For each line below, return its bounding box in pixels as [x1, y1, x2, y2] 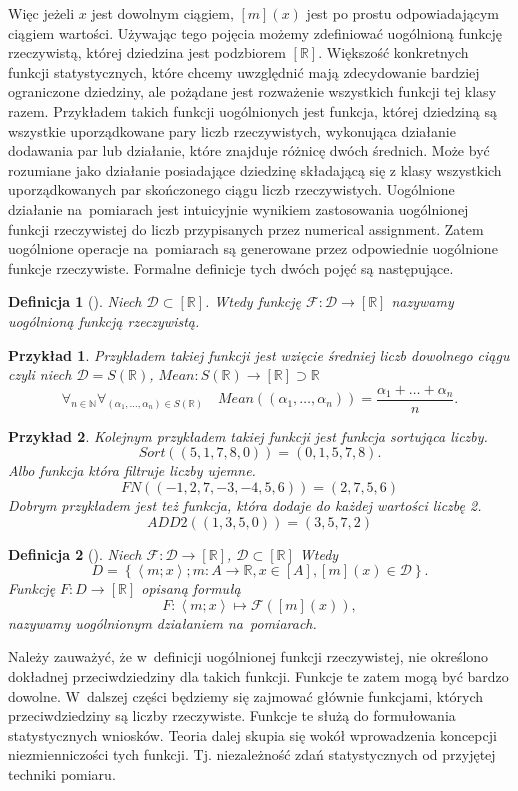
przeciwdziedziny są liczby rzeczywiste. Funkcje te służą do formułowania [8, 705, 456, 726]
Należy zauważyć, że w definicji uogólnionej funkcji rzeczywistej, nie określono [8, 646, 489, 667]
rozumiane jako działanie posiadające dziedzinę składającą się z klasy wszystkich [8, 159, 502, 180]
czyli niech [8, 364, 72, 385]
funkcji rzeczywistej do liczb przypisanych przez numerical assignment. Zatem [8, 218, 484, 239]
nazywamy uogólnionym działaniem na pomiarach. [8, 612, 317, 633]
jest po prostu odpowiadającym [306, 3, 499, 23]
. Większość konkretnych [318, 42, 469, 63]
